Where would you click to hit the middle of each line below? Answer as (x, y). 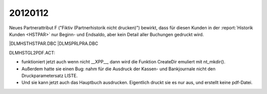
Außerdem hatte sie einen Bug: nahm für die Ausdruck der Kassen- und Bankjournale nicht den (118, 69)
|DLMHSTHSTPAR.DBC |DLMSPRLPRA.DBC (54, 44)
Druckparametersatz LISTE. (49, 75)
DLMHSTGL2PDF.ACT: (32, 52)
